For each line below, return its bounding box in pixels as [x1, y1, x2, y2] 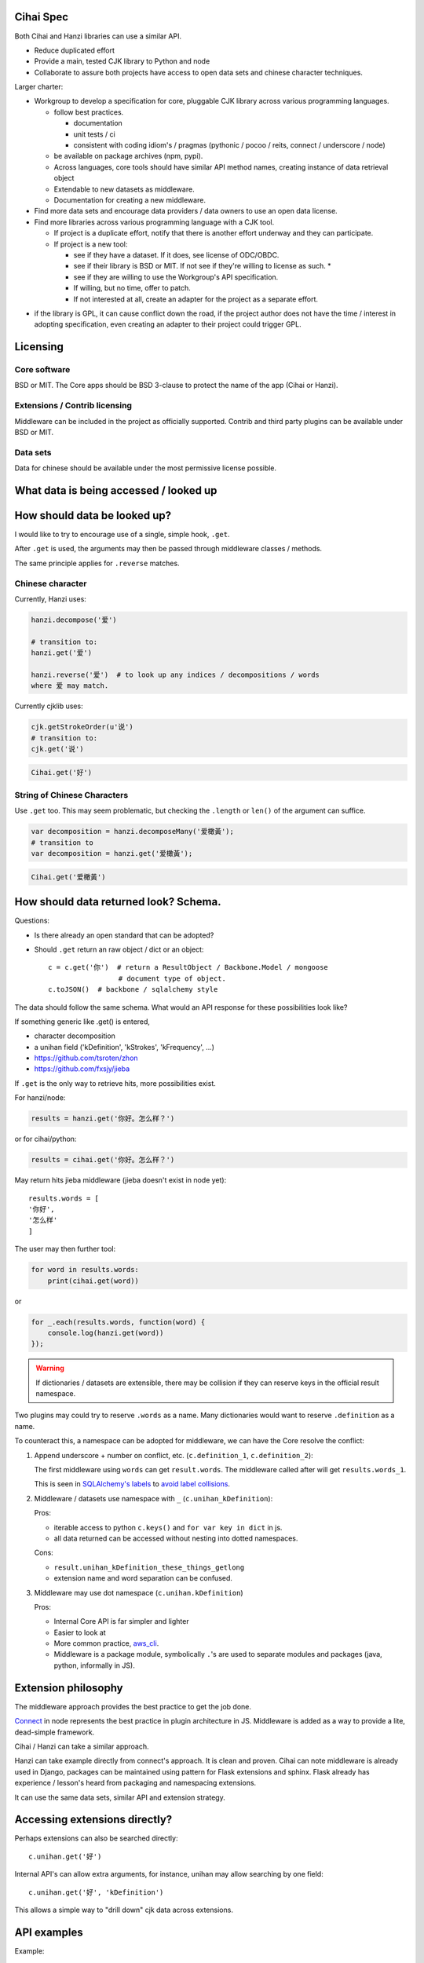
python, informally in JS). [53, 1661, 135, 1670]
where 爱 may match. [31, 682, 109, 690]
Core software [14, 364, 71, 375]
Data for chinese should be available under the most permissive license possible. [14, 463, 277, 473]
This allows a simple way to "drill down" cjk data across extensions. [14, 1905, 233, 1914]
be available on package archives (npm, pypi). [53, 152, 203, 161]
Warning [35, 1363, 64, 1373]
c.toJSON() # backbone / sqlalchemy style [48, 985, 218, 994]
